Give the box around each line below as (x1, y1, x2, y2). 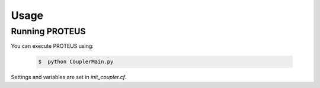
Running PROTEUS (11, 26, 86, 37)
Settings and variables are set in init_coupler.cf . (11, 74, 127, 81)
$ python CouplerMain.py (38, 58, 114, 65)
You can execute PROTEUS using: (11, 43, 94, 50)
